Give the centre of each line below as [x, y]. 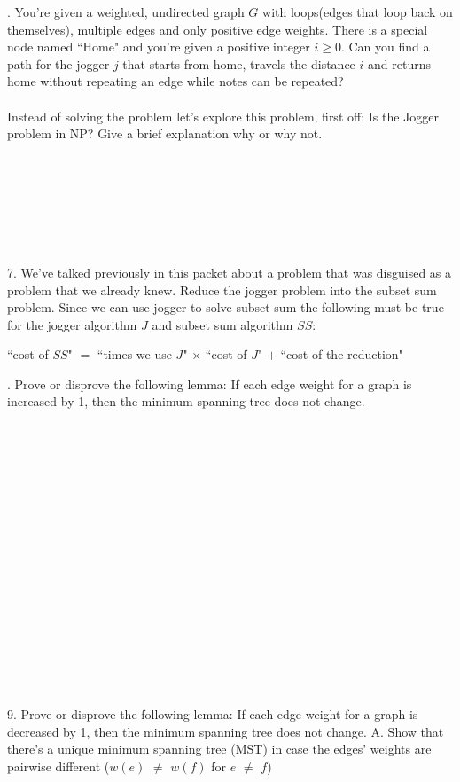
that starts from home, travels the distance [239, 63]
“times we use [134, 354]
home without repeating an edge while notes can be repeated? [175, 81]
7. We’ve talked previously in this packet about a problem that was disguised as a [230, 272]
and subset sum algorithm [222, 324]
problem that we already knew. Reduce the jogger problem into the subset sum [222, 289]
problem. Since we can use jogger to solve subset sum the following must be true [226, 307]
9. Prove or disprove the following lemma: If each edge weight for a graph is [213, 714]
